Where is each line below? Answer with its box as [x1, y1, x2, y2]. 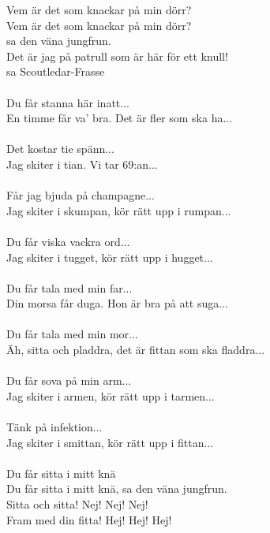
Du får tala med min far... [6, 279, 133, 296]
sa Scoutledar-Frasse [6, 63, 105, 80]
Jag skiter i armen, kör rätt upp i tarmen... [6, 387, 215, 404]
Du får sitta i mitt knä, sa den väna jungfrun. [6, 480, 227, 497]
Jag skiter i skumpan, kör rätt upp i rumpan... [6, 202, 231, 218]
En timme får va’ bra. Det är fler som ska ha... [6, 110, 233, 126]
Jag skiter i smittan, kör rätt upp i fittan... [6, 434, 214, 450]
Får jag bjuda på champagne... [6, 187, 155, 203]
